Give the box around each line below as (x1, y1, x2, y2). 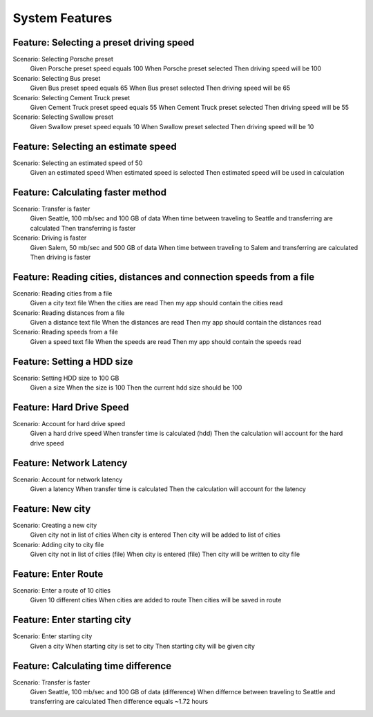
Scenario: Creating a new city (12, 522, 97, 529)
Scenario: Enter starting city (12, 632, 93, 640)
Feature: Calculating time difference (12, 660, 172, 671)
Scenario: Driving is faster (12, 233, 87, 242)
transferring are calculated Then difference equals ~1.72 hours (30, 698, 209, 706)
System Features (12, 10, 113, 26)
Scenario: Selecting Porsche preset (12, 55, 114, 64)
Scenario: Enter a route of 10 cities (12, 586, 111, 595)
